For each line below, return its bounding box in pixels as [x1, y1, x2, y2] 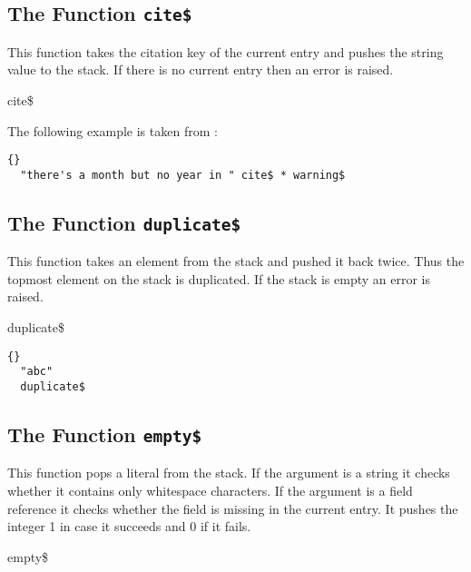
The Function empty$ [7, 419, 202, 448]
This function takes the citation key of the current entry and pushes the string [7, 42, 444, 61]
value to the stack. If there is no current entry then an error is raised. [7, 60, 394, 79]
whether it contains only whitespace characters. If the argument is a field [7, 480, 413, 499]
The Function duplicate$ [7, 208, 241, 236]
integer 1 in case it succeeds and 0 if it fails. [7, 517, 251, 536]
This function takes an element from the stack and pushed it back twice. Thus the [7, 251, 465, 271]
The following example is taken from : [7, 121, 218, 140]
